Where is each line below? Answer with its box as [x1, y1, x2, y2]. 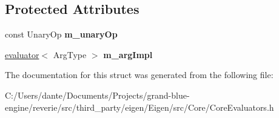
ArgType [53, 48, 87, 61]
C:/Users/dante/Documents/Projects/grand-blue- [5, 88, 190, 101]
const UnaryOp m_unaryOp [5, 28, 118, 41]
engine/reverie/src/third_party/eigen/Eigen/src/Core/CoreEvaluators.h [5, 100, 274, 113]
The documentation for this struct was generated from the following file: [5, 68, 274, 81]
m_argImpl [103, 48, 153, 61]
